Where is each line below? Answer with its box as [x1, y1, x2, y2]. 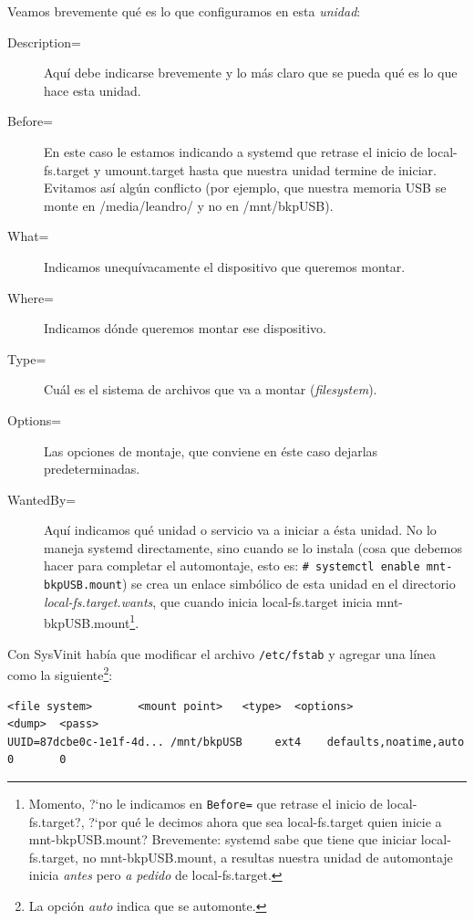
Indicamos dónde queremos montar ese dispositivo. [44, 319, 327, 338]
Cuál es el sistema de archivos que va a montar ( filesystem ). [44, 380, 377, 399]
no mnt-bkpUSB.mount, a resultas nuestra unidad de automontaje [82, 847, 453, 866]
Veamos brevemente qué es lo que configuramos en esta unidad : [7, 2, 361, 20]
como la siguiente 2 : [7, 663, 113, 684]
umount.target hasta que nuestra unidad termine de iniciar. [105, 160, 437, 179]
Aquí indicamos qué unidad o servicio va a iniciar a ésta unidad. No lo [44, 520, 437, 539]
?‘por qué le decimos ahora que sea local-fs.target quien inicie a [88, 811, 442, 831]
